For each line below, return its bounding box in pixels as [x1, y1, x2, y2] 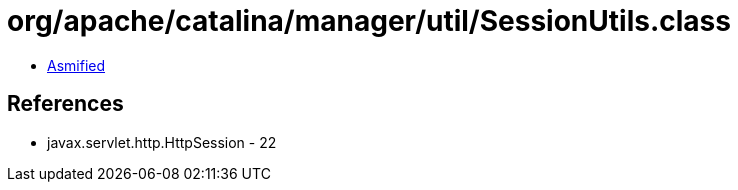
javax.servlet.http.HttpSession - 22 [47, 133, 277, 151]
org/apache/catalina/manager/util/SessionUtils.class [7, 4, 731, 38]
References [7, 91, 124, 117]
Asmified [47, 56, 106, 74]
